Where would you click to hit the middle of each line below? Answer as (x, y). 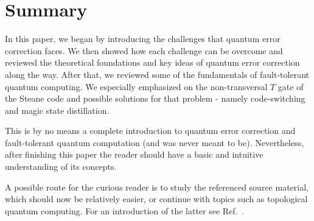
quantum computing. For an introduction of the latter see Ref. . (125, 210)
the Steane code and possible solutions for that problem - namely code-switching (155, 98)
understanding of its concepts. (61, 167)
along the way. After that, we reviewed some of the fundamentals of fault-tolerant (157, 74)
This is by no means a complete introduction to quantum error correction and (150, 131)
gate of (291, 86)
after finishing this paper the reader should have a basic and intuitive (134, 154)
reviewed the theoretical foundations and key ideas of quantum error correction (152, 62)
